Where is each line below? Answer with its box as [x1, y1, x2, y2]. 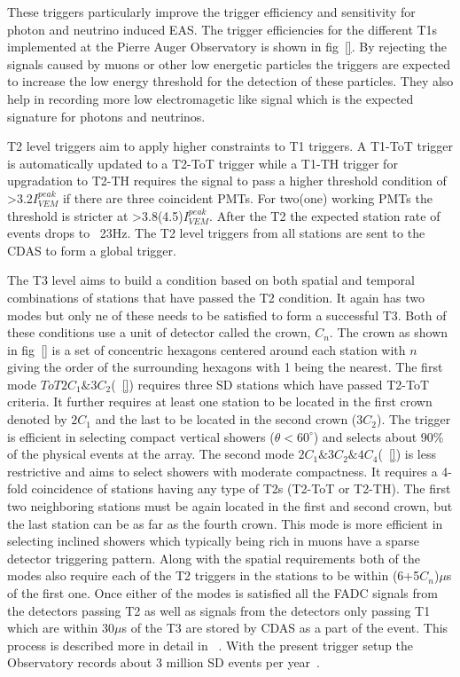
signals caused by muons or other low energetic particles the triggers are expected [7, 54, 451, 73]
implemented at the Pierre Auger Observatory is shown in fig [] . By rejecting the [7, 37, 447, 56]
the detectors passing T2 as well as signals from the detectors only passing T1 [7, 601, 431, 619]
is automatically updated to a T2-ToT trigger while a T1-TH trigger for [7, 154, 398, 172]
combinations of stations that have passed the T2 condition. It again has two [7, 287, 425, 306]
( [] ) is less [378, 445, 436, 463]
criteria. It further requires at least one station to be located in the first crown [7, 392, 433, 411]
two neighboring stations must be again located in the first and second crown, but [7, 497, 453, 516]
